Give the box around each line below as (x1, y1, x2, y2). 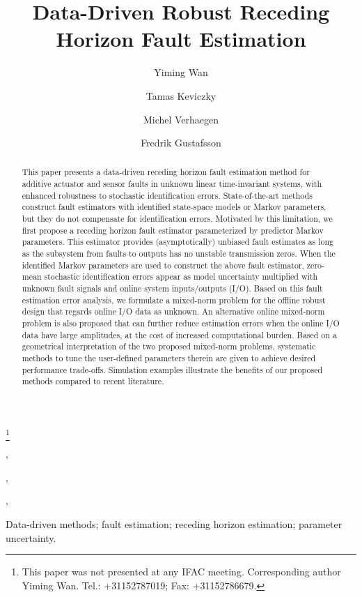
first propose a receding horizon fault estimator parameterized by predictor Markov (22, 224, 324, 236)
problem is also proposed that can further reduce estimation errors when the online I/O (22, 317, 340, 329)
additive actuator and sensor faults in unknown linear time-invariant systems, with (22, 178, 322, 190)
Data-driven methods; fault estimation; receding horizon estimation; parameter (6, 517, 343, 531)
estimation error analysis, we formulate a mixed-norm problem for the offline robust (22, 294, 326, 305)
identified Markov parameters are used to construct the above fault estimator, (22, 259, 304, 271)
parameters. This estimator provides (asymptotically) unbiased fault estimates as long (22, 236, 334, 248)
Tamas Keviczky (145, 88, 217, 103)
